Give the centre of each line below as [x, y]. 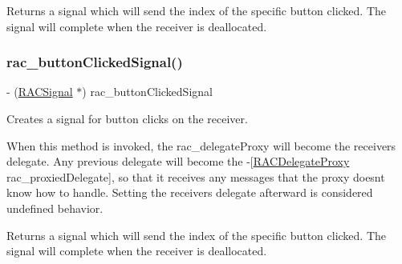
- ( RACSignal [40, 92]
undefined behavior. [55, 208]
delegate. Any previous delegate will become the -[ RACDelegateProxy [178, 161]
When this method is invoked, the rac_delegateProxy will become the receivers [201, 145]
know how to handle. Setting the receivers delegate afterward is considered [190, 192]
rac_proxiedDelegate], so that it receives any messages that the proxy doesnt [196, 176]
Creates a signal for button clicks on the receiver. [127, 118]
